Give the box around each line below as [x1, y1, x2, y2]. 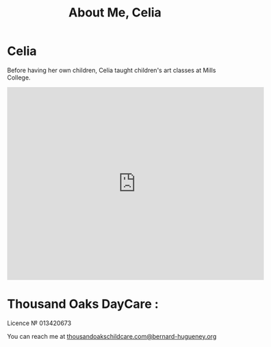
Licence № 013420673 [7, 319, 72, 327]
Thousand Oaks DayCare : [7, 296, 159, 312]
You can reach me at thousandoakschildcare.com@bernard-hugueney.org [7, 332, 217, 340]
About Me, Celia [68, 5, 162, 21]
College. [7, 73, 31, 82]
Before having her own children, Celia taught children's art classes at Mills [7, 66, 216, 74]
